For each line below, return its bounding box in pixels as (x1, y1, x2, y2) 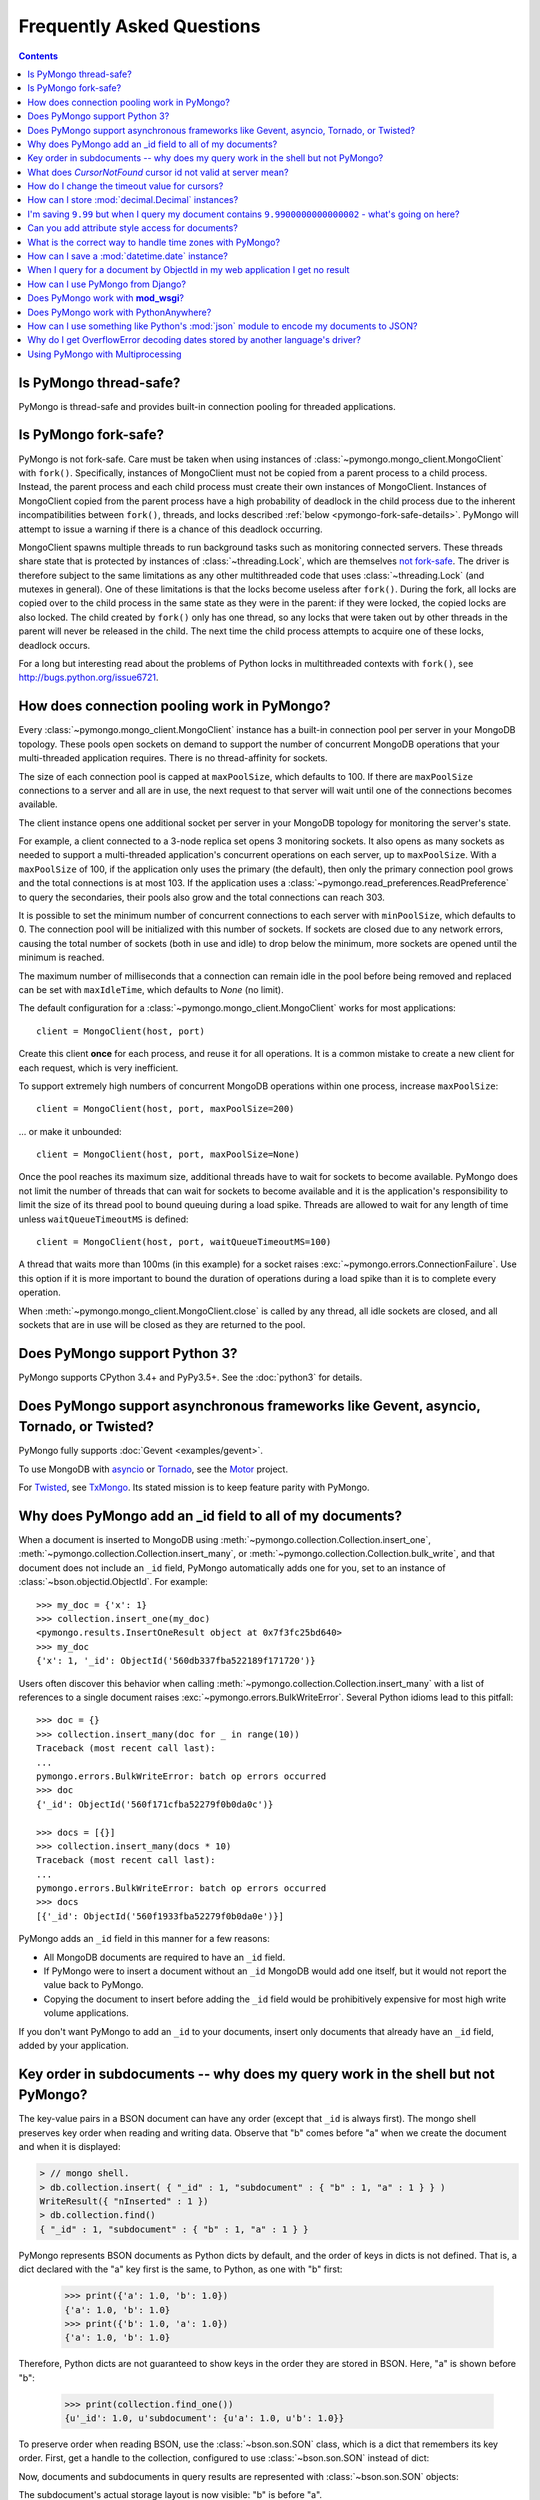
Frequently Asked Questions (18, 15, 261, 37)
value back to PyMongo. (43, 1979, 144, 1991)
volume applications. (43, 2007, 129, 2019)
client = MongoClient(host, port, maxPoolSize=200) (36, 1103, 295, 1115)
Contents (18, 50, 59, 62)
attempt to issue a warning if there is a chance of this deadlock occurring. (18, 523, 324, 535)
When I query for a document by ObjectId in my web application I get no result (27, 264, 350, 276)
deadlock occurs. (18, 639, 91, 651)
